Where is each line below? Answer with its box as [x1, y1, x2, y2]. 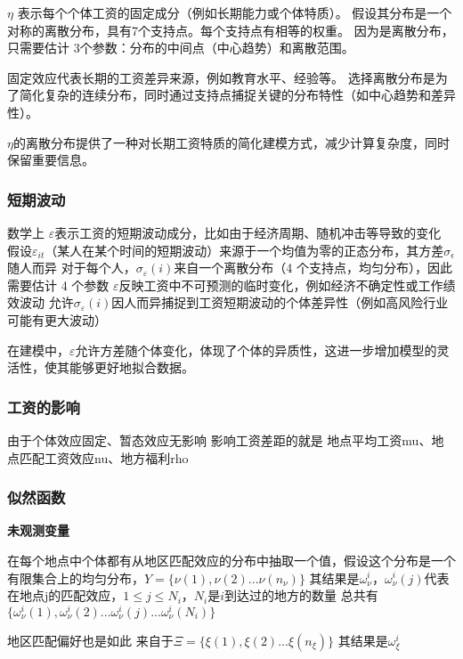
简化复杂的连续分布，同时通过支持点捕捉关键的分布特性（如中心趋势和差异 [19, 85, 456, 104]
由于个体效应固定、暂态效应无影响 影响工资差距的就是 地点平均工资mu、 [7, 430, 432, 449]
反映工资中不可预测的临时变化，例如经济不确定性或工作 [118, 275, 443, 294]
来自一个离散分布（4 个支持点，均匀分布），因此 [174, 258, 453, 277]
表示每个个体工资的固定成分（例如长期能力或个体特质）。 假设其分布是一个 [17, 4, 452, 21]
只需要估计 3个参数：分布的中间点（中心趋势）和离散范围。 [7, 38, 354, 57]
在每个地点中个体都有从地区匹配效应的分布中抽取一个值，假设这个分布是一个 [7, 550, 456, 569]
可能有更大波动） [7, 310, 107, 329]
